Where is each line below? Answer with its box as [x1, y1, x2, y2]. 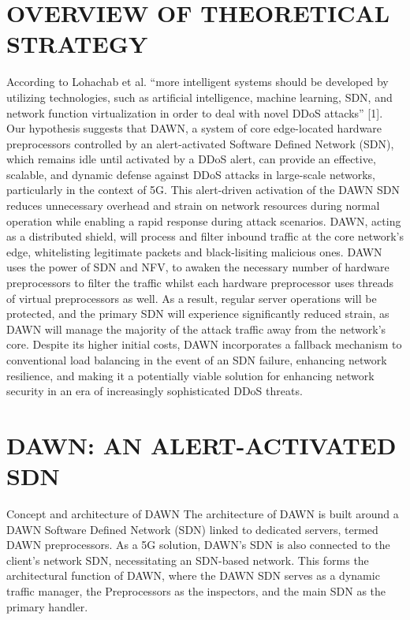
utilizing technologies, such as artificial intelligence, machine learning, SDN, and [6, 88, 393, 105]
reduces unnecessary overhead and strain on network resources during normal [6, 197, 380, 214]
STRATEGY [6, 28, 148, 60]
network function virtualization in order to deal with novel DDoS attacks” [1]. [6, 104, 383, 121]
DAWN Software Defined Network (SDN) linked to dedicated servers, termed [6, 521, 378, 537]
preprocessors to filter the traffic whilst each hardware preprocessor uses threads [6, 275, 394, 291]
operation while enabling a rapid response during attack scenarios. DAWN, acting [6, 212, 401, 229]
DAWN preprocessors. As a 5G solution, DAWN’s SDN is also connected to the [6, 536, 390, 553]
